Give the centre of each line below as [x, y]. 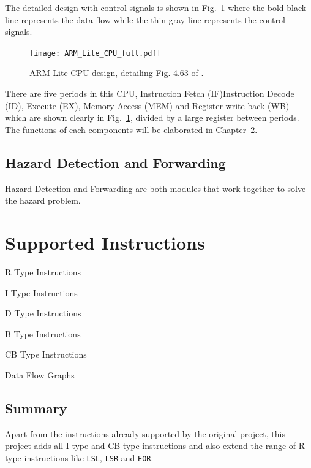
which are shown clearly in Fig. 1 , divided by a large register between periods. [152, 117]
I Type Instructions [41, 292]
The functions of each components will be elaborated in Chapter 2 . [131, 129]
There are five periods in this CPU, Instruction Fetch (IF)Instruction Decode [150, 94]
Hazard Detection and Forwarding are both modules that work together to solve [155, 188]
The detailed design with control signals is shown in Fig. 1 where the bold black [156, 7]
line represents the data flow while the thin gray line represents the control [145, 19]
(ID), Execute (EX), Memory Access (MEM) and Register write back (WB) [147, 105]
